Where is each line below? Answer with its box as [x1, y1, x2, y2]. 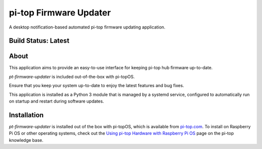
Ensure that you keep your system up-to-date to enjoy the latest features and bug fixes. [9, 83, 184, 89]
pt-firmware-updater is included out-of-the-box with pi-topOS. [9, 74, 135, 79]
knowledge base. [9, 137, 44, 143]
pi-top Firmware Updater [9, 7, 111, 18]
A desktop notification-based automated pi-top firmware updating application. [9, 24, 165, 30]
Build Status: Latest [9, 37, 70, 45]
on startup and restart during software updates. [9, 98, 104, 104]
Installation [9, 111, 44, 119]
